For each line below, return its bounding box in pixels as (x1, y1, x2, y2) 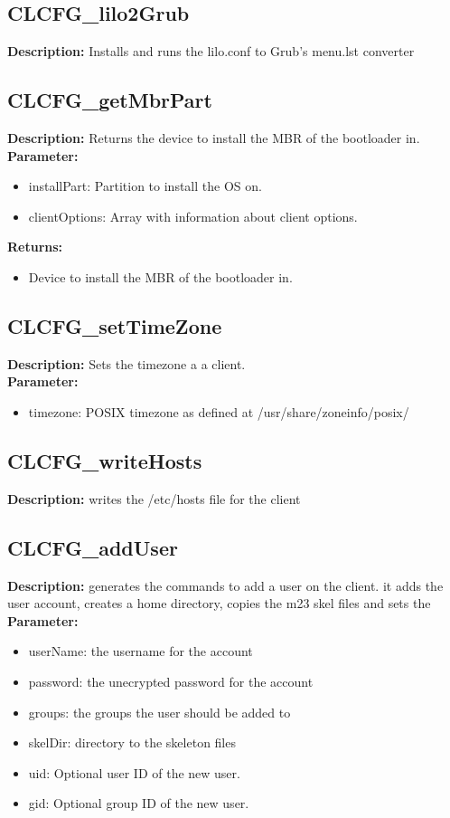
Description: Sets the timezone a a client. (7, 354, 246, 373)
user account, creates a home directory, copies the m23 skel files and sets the (7, 594, 431, 613)
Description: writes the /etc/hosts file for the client (7, 489, 301, 508)
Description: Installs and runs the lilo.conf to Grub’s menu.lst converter (7, 42, 415, 61)
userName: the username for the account (28, 642, 253, 661)
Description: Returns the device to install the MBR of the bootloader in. (7, 128, 420, 147)
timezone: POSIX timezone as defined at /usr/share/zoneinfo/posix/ (28, 402, 409, 421)
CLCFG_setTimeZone (7, 311, 222, 339)
